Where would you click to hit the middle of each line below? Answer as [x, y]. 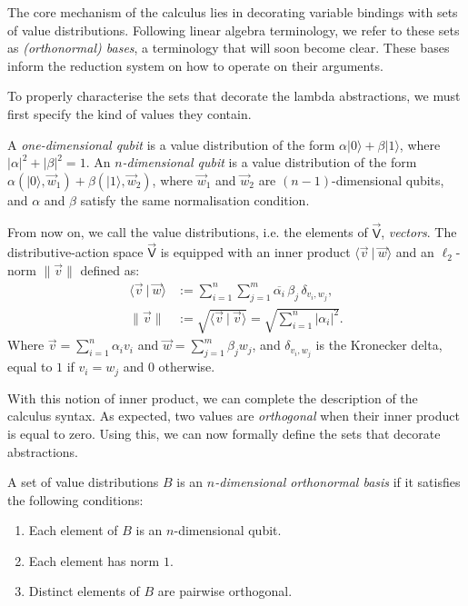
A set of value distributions [83, 482]
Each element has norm [94, 560]
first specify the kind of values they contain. [129, 113]
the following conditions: [75, 499]
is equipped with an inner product [255, 252]
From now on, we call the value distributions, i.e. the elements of [188, 232]
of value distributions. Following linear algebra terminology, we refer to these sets [234, 30]
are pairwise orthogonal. [225, 591]
